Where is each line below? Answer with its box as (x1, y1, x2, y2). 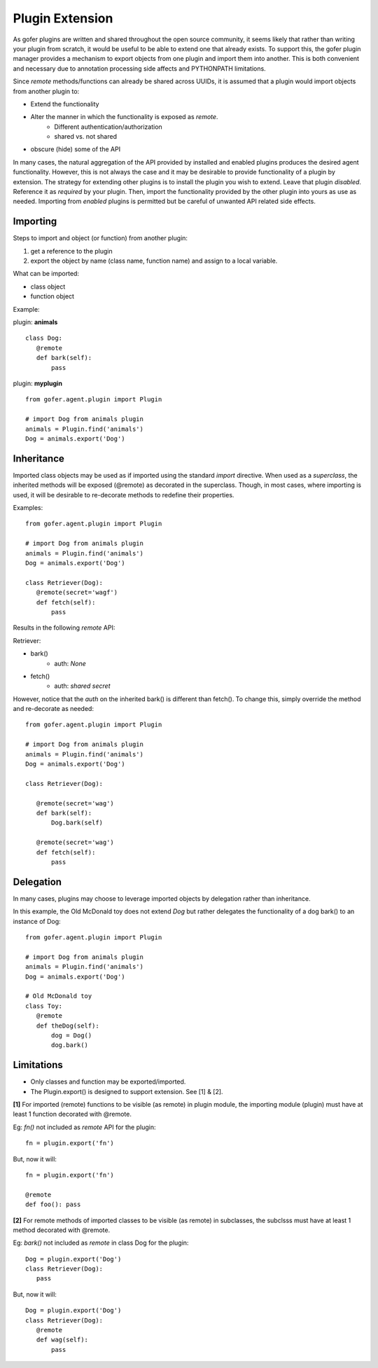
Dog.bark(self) (51, 819, 104, 827)
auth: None (54, 659, 87, 668)
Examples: (13, 504, 43, 512)
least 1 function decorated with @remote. (13, 1110, 132, 1119)
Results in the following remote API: (13, 623, 115, 632)
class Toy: (25, 1002, 63, 1010)
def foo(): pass (25, 1201, 81, 1208)
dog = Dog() (51, 1031, 92, 1039)
